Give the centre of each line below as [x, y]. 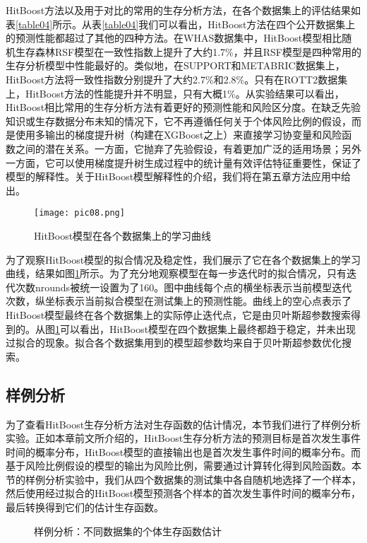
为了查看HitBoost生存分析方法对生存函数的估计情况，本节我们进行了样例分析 [183, 424]
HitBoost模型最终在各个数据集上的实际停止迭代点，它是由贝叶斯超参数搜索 [179, 314]
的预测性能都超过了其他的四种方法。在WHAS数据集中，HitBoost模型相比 [174, 38]
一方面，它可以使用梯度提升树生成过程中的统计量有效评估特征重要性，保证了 [183, 162]
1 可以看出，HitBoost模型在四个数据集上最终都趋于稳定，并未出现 [206, 328]
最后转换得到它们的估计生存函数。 [85, 507]
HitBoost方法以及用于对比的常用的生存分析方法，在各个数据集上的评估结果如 [183, 10]
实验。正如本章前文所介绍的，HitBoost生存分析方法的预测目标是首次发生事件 [183, 438]
